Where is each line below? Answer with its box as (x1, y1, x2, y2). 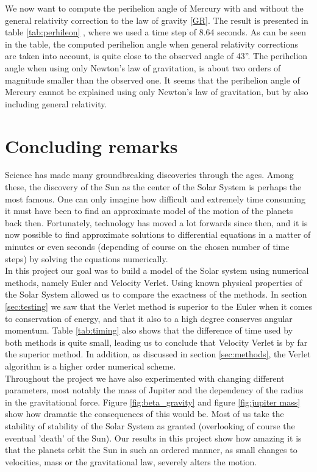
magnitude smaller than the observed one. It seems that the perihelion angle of (5, 73, 300, 86)
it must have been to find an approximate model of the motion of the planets (5, 204, 293, 217)
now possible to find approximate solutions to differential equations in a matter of (5, 228, 311, 241)
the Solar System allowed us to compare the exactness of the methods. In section (5, 288, 307, 301)
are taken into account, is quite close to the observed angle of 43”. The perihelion (5, 49, 308, 62)
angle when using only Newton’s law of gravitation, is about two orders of (5, 61, 281, 74)
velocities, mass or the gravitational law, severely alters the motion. (5, 455, 257, 468)
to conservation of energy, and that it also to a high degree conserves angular (5, 312, 293, 324)
